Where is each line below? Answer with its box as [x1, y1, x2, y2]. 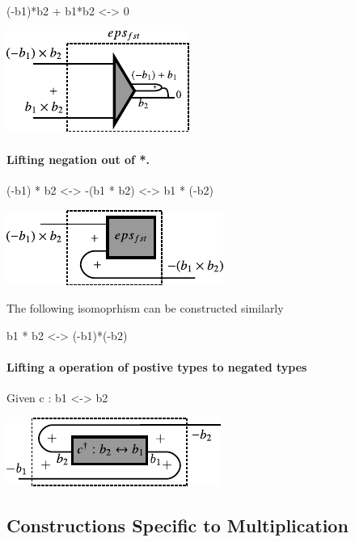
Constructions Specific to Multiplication [6, 512, 349, 537]
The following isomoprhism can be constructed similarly [6, 300, 284, 317]
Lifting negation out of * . [6, 150, 150, 167]
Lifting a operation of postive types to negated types [6, 358, 307, 375]
